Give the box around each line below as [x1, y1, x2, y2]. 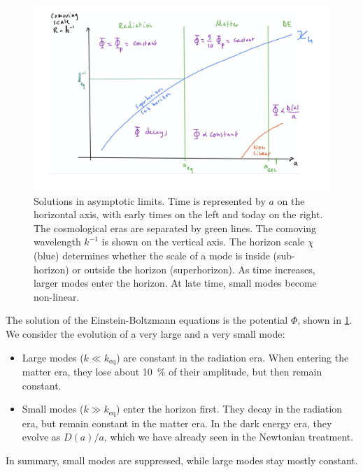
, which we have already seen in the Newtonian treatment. [104, 429, 354, 444]
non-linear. [34, 289, 80, 303]
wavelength [34, 234, 81, 249]
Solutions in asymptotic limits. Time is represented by [34, 193, 266, 208]
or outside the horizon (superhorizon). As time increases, [72, 262, 315, 276]
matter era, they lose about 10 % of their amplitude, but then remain [22, 364, 322, 378]
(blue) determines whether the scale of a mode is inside [34, 248, 270, 262]
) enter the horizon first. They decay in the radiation [116, 401, 343, 416]
